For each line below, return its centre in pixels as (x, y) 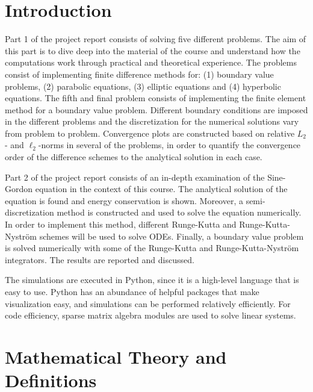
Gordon (19, 189)
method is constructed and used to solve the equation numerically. (179, 212)
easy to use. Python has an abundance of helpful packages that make (132, 291)
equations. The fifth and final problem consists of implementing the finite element (156, 98)
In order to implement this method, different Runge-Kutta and (121, 224)
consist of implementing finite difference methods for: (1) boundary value (139, 74)
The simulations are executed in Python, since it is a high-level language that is (152, 280)
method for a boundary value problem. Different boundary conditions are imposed (156, 109)
